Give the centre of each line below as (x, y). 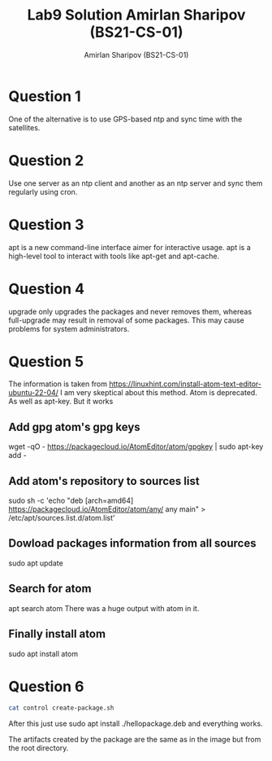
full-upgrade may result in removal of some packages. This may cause (127, 320)
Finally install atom (57, 634)
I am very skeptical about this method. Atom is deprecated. (159, 393)
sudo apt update (36, 563)
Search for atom (50, 589)
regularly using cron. (43, 191)
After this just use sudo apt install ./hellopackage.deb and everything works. (136, 724)
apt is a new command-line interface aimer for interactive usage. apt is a (130, 247)
